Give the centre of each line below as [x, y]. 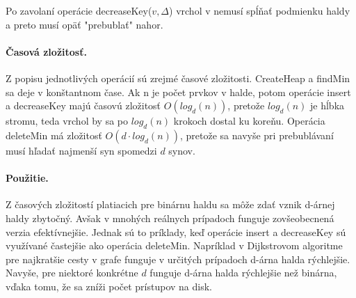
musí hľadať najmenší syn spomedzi [81, 150]
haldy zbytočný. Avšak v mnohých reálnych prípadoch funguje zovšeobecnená [170, 218]
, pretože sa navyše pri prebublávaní [257, 135]
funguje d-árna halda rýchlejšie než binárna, [243, 273]
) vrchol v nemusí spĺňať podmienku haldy [260, 10]
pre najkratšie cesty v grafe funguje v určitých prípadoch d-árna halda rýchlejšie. [178, 259]
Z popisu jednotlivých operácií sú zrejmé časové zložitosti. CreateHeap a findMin [178, 78]
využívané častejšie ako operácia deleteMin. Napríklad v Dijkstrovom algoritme [174, 245]
